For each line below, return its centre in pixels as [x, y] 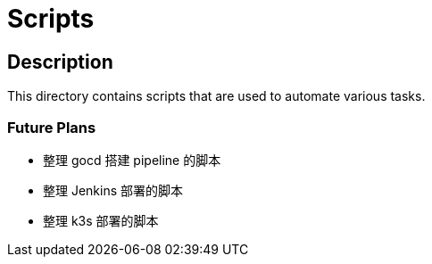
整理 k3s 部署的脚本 [101, 220]
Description [60, 62]
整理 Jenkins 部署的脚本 [113, 190]
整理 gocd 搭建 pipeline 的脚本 [132, 160]
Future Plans [52, 127]
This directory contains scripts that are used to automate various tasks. [216, 96]
